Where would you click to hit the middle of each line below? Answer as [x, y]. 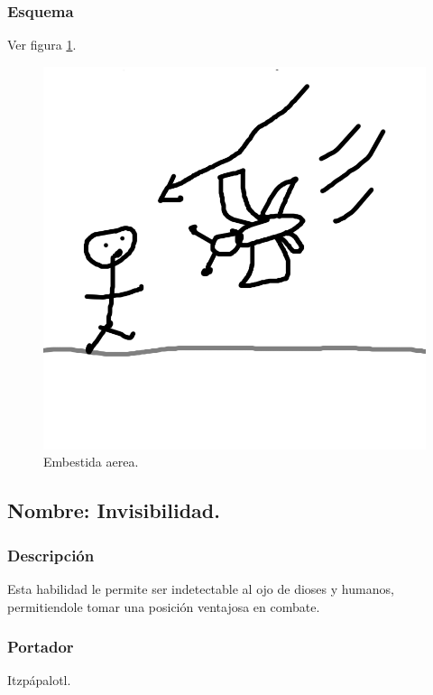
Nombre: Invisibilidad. [114, 510]
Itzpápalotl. [39, 680]
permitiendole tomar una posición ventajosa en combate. [164, 606]
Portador [41, 647]
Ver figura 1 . [42, 45]
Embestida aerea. [91, 462]
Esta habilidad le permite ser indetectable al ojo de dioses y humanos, [201, 588]
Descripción [51, 555]
